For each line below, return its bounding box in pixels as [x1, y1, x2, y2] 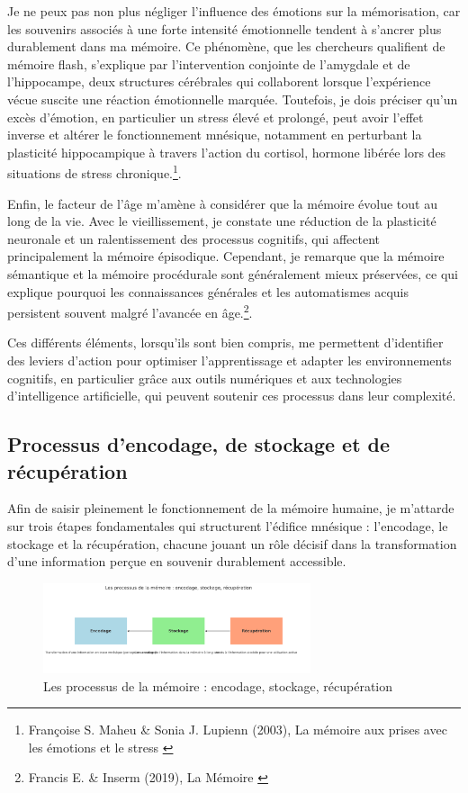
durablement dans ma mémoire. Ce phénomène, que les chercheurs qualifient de [7, 37, 445, 56]
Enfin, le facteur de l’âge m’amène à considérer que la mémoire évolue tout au [7, 194, 437, 212]
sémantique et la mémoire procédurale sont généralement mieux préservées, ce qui [7, 264, 458, 283]
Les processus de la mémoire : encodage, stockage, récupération [43, 676, 393, 695]
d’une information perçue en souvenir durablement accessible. [7, 552, 346, 571]
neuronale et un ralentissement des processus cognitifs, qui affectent [7, 229, 381, 248]
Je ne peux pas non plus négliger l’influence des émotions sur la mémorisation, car [7, 2, 461, 20]
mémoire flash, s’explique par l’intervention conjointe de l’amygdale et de [7, 54, 410, 73]
